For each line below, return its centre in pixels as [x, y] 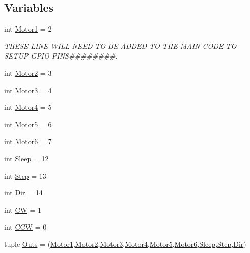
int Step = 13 [25, 175]
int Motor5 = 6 [28, 124]
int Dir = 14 [23, 193]
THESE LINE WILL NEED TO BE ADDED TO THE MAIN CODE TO [120, 46]
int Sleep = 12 [26, 158]
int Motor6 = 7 [28, 141]
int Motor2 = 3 [28, 73]
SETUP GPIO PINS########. [61, 56]
